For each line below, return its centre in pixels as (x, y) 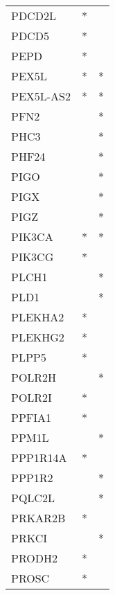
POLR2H (34, 377)
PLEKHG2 (38, 337)
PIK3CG (33, 257)
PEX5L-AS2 (41, 96)
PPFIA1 (32, 417)
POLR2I (32, 397)
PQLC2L (33, 498)
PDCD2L (34, 16)
